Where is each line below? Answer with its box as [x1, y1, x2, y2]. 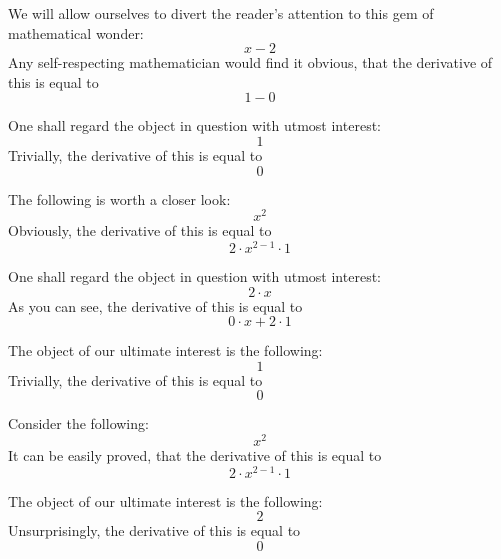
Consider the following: [8, 413, 149, 434]
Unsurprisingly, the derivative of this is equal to [8, 520, 301, 541]
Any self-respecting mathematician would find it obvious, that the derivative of [8, 52, 493, 73]
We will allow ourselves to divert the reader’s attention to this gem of [8, 3, 434, 23]
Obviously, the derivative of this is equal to [8, 220, 272, 241]
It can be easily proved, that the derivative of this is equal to [8, 444, 382, 465]
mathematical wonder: [8, 22, 144, 43]
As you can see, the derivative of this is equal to [8, 295, 303, 316]
